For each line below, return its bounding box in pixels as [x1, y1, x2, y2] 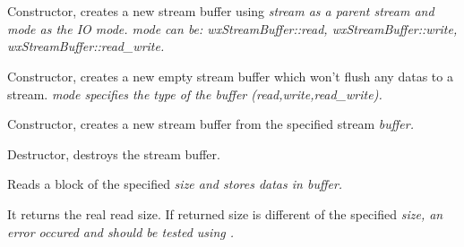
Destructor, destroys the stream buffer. [7, 144, 220, 163]
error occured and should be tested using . [7, 222, 235, 241]
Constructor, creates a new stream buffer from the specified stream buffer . [7, 115, 414, 133]
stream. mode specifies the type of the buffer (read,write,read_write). [7, 84, 382, 103]
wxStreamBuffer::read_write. [7, 37, 165, 55]
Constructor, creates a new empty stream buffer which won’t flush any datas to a [7, 66, 453, 85]
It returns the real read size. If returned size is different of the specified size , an [7, 204, 443, 223]
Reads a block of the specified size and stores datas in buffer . [7, 175, 343, 193]
